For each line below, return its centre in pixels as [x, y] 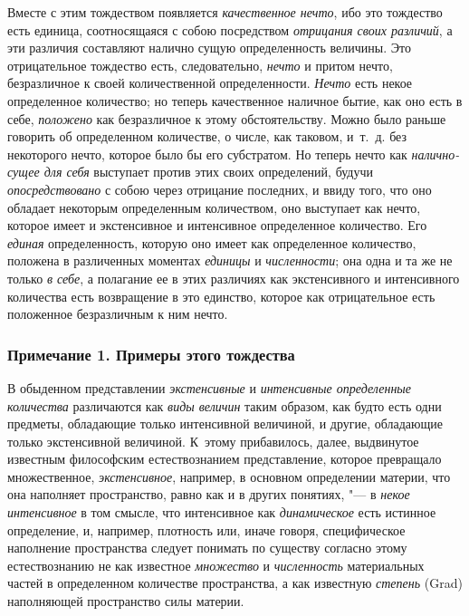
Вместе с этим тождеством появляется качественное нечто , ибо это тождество [225, 12]
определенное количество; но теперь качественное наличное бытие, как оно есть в [235, 100]
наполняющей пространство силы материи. [126, 601]
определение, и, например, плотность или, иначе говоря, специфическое [206, 529]
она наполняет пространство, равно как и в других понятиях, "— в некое [209, 494]
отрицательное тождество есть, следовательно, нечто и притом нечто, [200, 65]
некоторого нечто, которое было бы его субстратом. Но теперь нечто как [207, 154]
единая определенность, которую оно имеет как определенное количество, [212, 242]
